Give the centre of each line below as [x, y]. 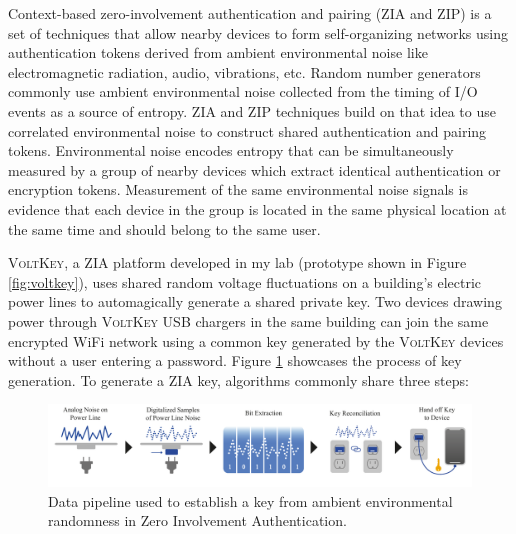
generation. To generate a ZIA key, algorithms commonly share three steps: [238, 379]
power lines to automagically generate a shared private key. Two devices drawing [255, 301]
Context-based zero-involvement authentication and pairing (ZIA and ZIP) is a [250, 13]
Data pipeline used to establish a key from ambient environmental [250, 500]
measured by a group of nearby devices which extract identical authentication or [254, 169]
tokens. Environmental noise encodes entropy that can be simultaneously [231, 150]
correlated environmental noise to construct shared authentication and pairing [247, 130]
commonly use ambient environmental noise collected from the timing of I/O [243, 91]
